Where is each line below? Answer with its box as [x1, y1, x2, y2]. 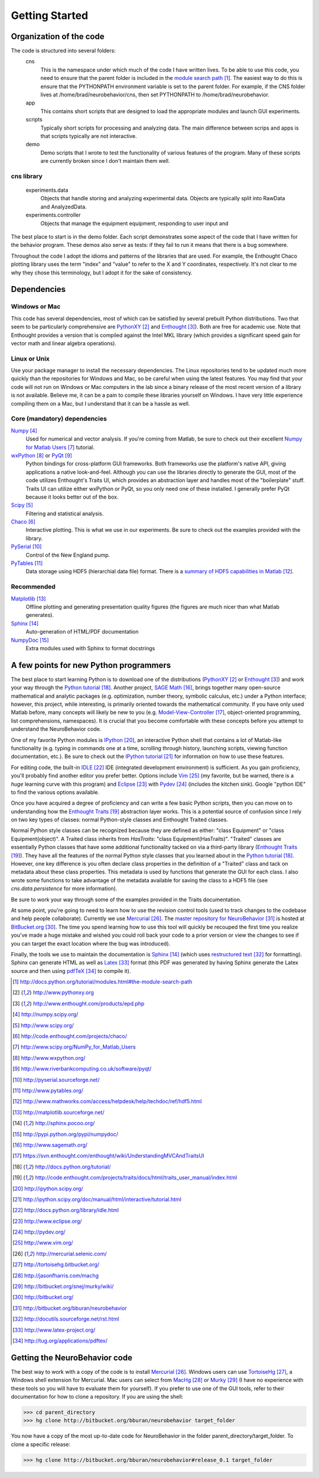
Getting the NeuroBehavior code [11, 1352, 133, 1363]
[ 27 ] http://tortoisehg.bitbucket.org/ [12, 1261, 100, 1268]
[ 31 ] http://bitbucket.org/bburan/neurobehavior [12, 1305, 127, 1312]
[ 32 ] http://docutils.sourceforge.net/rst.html [12, 1315, 119, 1323]
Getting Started [11, 9, 89, 22]
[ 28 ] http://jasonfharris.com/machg [12, 1272, 99, 1279]
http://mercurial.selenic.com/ [36, 1250, 107, 1257]
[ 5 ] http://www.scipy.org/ [12, 1021, 74, 1029]
